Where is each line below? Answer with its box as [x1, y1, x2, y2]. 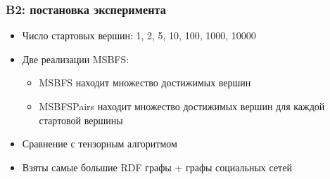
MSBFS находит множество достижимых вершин [39, 75, 251, 90]
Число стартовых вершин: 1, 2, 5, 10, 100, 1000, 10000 [22, 28, 256, 43]
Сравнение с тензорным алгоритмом [22, 136, 177, 151]
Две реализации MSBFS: [22, 51, 129, 66]
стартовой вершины [39, 112, 123, 127]
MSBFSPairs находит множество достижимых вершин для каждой [39, 99, 325, 113]
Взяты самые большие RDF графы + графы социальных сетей [22, 159, 292, 174]
